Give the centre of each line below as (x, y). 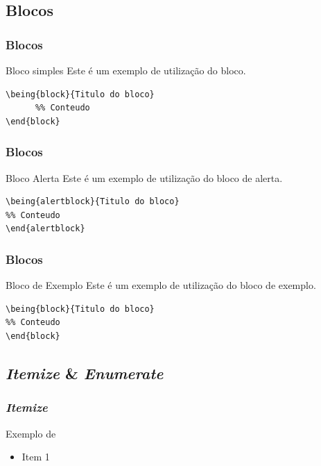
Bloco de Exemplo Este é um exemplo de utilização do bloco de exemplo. (161, 285)
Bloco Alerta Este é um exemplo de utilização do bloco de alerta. (144, 177)
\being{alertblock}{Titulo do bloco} (93, 202)
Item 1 (36, 457)
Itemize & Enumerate (85, 373)
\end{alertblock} (45, 229)
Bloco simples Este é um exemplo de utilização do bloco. (126, 70)
